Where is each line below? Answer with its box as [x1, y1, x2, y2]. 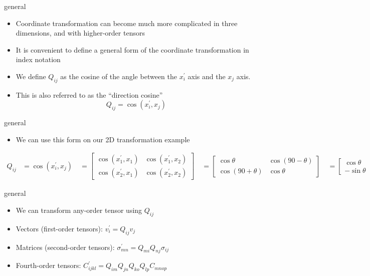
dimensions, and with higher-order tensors [16, 28, 145, 38]
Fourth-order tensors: [16, 260, 81, 270]
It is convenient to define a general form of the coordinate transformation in [16, 44, 249, 55]
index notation [16, 54, 61, 65]
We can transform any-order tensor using [16, 205, 142, 215]
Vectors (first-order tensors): [16, 223, 103, 233]
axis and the [188, 71, 226, 81]
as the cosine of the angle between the [60, 71, 177, 81]
